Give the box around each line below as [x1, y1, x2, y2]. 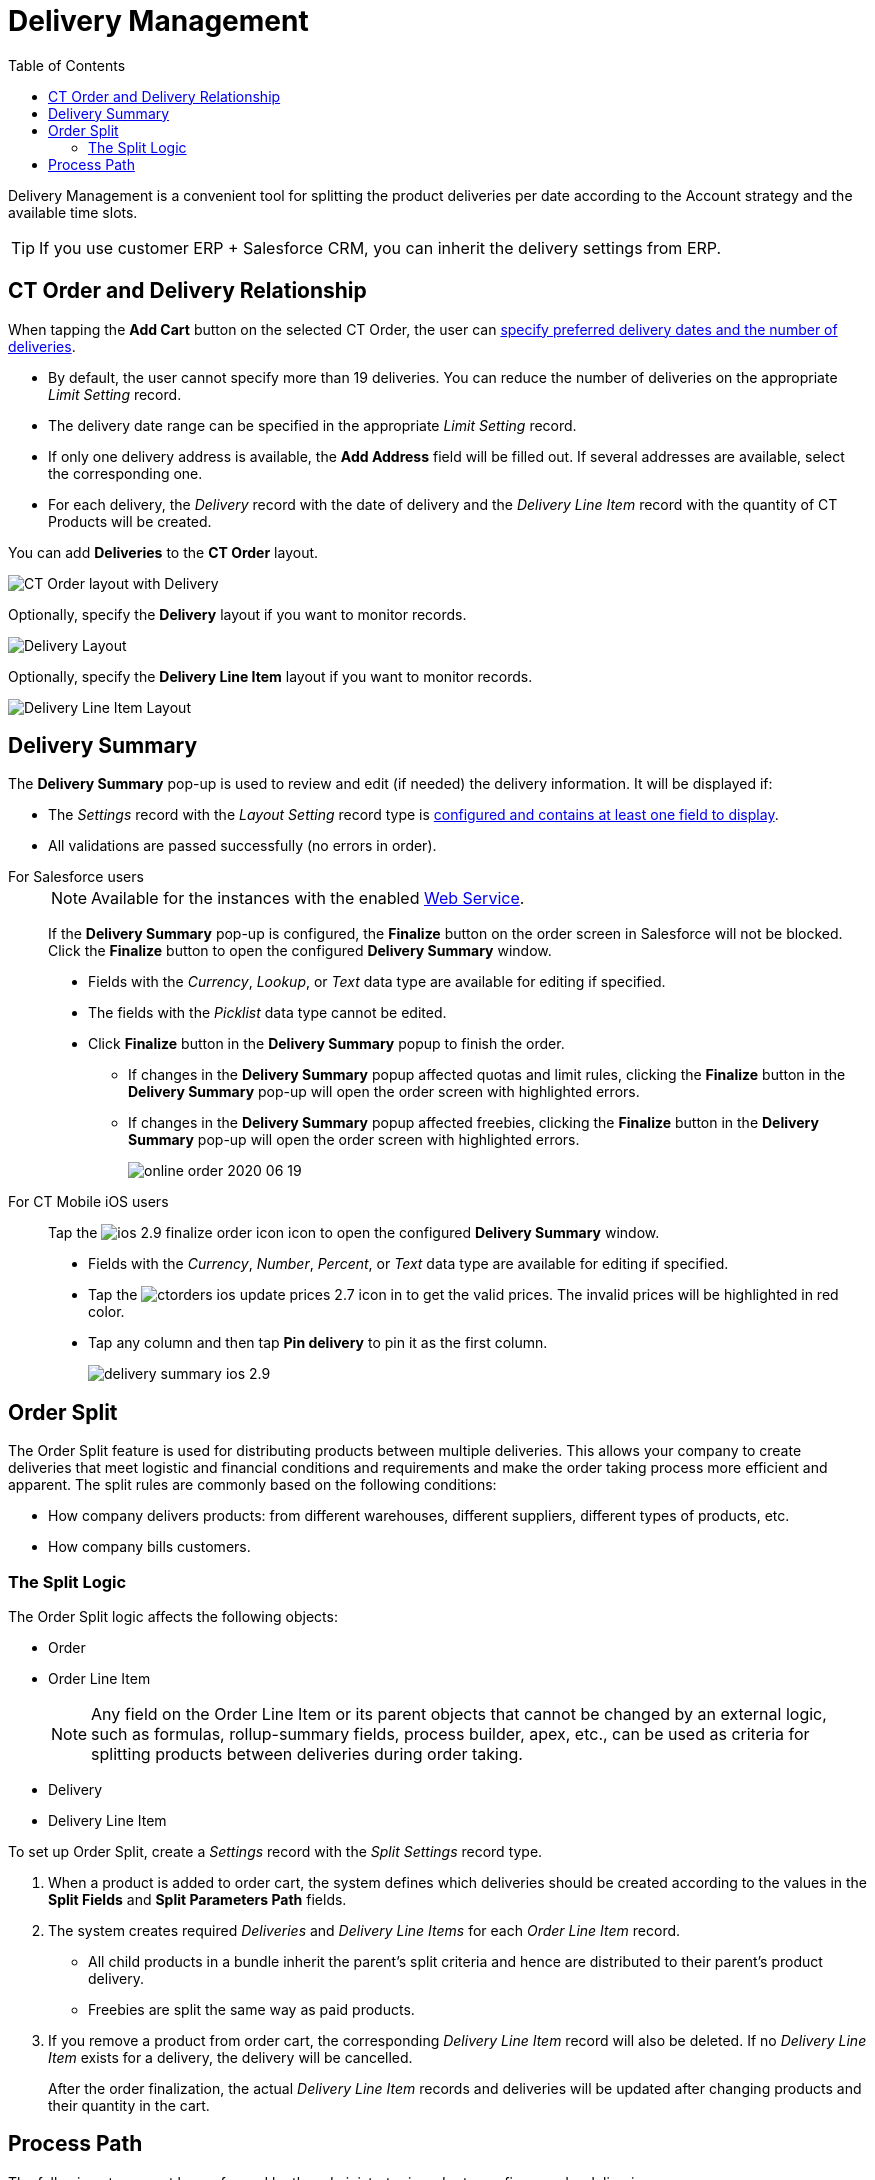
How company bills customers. [48, 1538, 251, 1556]
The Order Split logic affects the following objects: [8, 1608, 338, 1626]
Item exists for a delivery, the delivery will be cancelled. [48, 2049, 413, 2067]
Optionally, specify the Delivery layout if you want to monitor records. [8, 605, 467, 623]
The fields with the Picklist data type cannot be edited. [88, 1004, 447, 1022]
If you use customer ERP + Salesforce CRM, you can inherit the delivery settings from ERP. [39, 237, 722, 258]
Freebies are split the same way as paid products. [88, 2001, 415, 2019]
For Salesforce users [8, 868, 144, 886]
